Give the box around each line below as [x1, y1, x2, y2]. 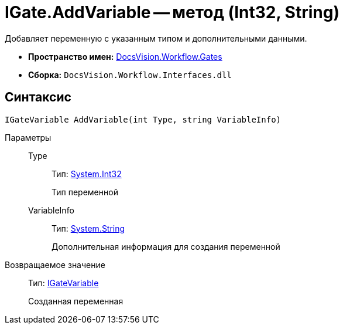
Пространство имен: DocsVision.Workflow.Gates [28, 51, 222, 62]
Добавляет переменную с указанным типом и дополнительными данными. [5, 33, 307, 43]
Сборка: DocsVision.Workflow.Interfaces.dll [28, 69, 232, 80]
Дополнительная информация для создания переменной [52, 241, 280, 252]
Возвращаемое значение [5, 259, 105, 270]
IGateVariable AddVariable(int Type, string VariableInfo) [5, 114, 282, 124]
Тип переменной [52, 186, 118, 197]
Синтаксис [5, 90, 71, 105]
